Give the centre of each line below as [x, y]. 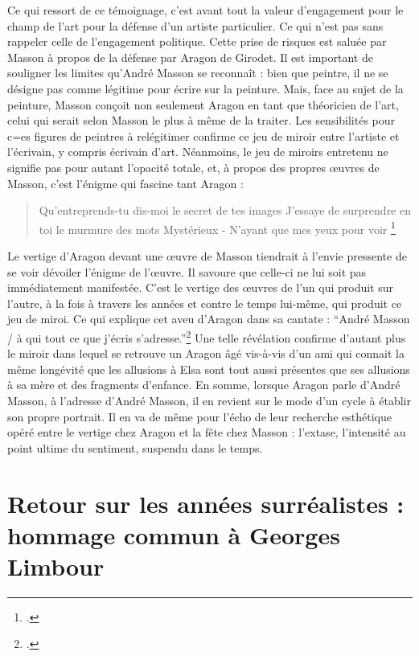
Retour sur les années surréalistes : [206, 503]
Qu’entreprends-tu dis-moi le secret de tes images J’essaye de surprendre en [225, 210]
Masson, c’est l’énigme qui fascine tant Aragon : [125, 183]
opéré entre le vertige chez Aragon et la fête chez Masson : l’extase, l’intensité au [207, 432]
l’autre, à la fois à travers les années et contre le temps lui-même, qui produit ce [205, 303]
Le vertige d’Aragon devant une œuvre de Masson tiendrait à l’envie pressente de [207, 255]
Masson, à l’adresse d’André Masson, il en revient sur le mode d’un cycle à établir [209, 400]
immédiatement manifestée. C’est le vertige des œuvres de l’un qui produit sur [201, 287]
